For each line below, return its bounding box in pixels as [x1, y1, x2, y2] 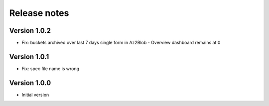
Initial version [21, 92, 49, 98]
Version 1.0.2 [9, 26, 51, 35]
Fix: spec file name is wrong [21, 65, 80, 72]
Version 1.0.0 [9, 79, 51, 87]
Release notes [9, 7, 69, 18]
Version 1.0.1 [9, 52, 49, 61]
